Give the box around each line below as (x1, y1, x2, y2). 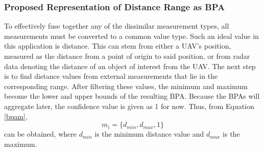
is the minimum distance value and (94, 128, 204, 139)
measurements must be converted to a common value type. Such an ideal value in (4, 30, 259, 41)
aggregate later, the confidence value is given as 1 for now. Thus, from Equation (4, 100, 254, 111)
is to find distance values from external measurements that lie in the (4, 71, 218, 81)
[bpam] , (4, 111, 28, 121)
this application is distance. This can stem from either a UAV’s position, (4, 40, 231, 51)
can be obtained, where (4, 128, 77, 139)
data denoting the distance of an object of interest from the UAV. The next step (4, 60, 256, 71)
